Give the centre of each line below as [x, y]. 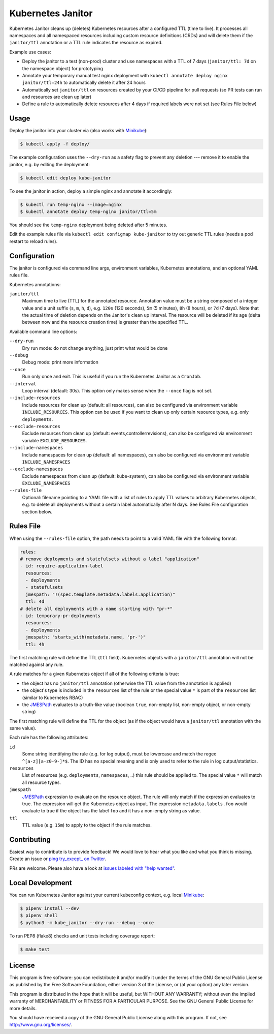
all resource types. [41, 782]
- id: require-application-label [62, 566]
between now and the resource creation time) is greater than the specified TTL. [105, 322]
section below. [37, 511]
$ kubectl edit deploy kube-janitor [66, 178]
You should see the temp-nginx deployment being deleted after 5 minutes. [88, 225]
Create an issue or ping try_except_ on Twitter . [58, 859]
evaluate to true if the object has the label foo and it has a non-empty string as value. [112, 811]
